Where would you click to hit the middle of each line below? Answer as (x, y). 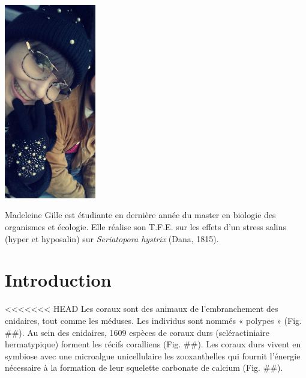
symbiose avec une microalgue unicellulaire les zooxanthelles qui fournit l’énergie (153, 355)
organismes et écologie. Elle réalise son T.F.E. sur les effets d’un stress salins (146, 227)
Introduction (58, 280)
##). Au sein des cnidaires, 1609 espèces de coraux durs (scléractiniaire (137, 332)
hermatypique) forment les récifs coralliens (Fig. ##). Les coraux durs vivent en (153, 344)
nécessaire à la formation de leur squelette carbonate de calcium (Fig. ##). (144, 367)
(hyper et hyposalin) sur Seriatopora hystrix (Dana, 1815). (112, 238)
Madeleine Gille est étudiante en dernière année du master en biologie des (140, 215)
